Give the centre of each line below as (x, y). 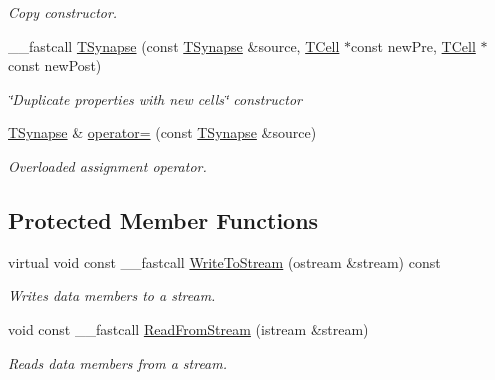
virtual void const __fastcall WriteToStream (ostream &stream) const (224, 261)
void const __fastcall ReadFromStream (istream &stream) (188, 328)
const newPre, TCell (413, 45)
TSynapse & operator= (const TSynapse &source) (162, 132)
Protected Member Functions (163, 219)
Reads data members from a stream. (118, 362)
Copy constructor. (63, 12)
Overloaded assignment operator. (107, 165)
